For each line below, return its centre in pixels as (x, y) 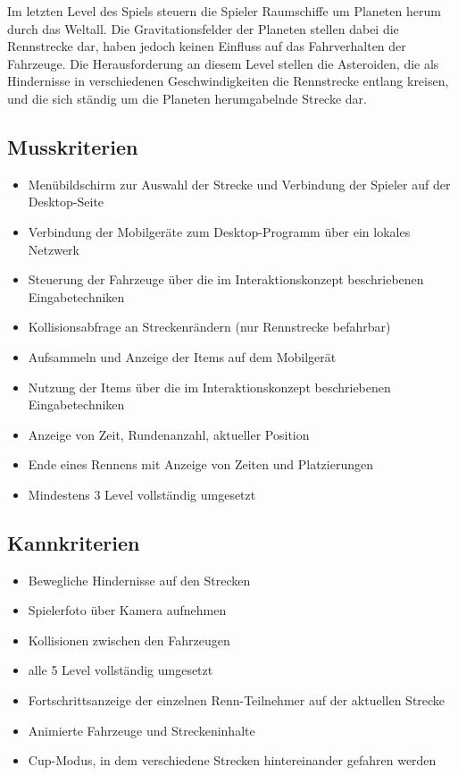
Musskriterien (73, 146)
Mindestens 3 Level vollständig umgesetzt (142, 494)
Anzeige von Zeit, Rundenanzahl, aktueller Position (169, 434)
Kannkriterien (74, 542)
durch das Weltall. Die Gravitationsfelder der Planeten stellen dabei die (203, 28)
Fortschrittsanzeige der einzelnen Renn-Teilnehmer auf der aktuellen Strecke (237, 700)
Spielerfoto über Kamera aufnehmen (127, 610)
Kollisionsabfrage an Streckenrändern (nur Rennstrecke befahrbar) (209, 327)
